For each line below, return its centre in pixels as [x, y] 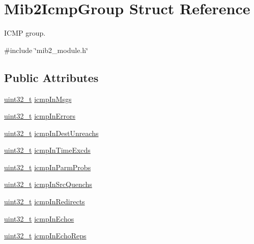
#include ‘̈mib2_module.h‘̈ [46, 50]
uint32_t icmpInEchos [39, 218]
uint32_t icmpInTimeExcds [47, 150]
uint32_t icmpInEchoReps [45, 236]
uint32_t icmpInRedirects [45, 201]
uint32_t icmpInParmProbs [48, 167]
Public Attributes [51, 77]
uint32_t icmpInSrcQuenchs [48, 184]
